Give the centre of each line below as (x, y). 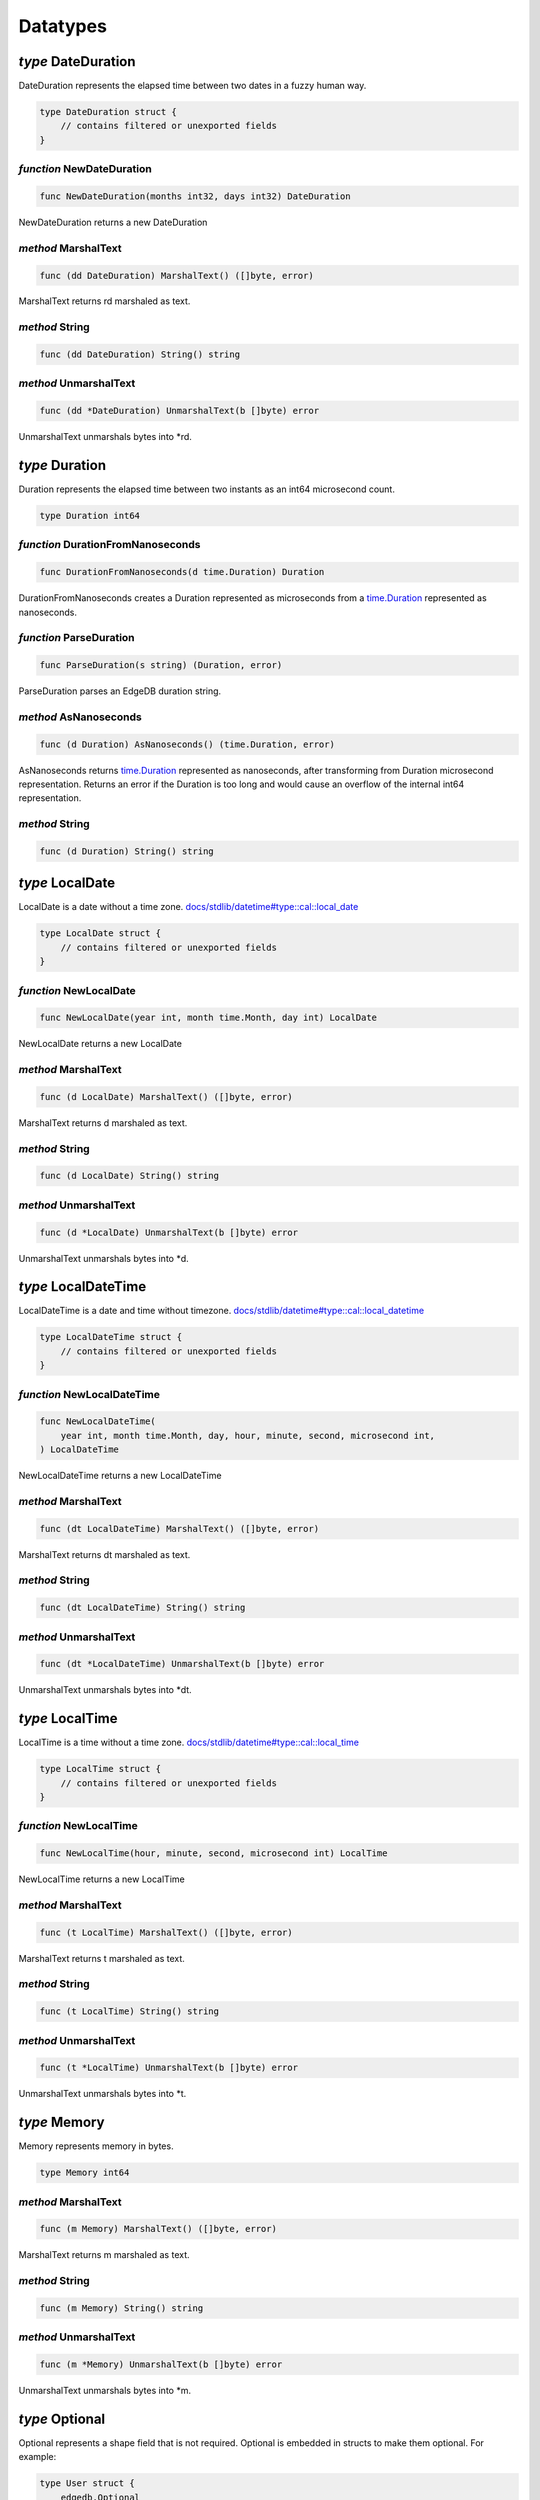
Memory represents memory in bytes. (96, 2146)
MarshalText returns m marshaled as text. (104, 2255)
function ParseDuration (76, 638)
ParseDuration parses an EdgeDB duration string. (120, 691)
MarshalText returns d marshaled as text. (103, 1122)
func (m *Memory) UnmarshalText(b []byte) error (161, 2364)
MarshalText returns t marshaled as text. (101, 1958)
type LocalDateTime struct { (111, 1337)
